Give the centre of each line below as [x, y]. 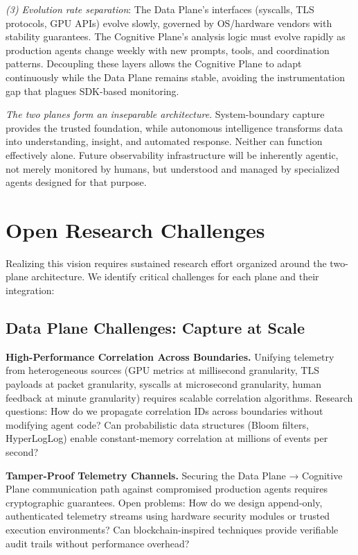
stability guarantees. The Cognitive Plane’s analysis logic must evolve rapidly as [176, 36]
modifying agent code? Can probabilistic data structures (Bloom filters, [157, 424]
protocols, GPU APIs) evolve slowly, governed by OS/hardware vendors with [169, 23]
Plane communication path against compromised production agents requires [167, 489]
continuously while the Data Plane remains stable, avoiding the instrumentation [176, 77]
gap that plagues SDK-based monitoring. [92, 91]
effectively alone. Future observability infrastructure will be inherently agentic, [172, 154]
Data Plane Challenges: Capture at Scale [155, 328]
